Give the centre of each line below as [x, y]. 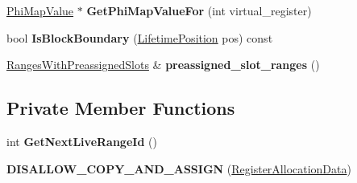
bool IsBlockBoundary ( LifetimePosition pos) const [140, 37]
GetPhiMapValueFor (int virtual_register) [199, 10]
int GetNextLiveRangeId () [82, 141]
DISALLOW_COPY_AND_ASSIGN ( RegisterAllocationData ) [179, 168]
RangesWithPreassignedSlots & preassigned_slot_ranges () [163, 65]
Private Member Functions [121, 108]
